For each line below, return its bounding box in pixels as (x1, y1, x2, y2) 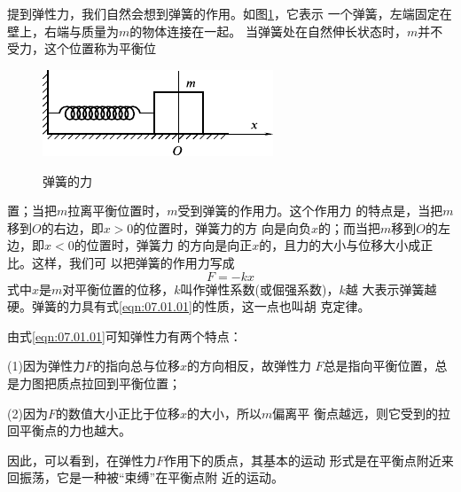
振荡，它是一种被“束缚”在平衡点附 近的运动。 (19, 468, 284, 487)
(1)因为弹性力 (7, 356, 85, 375)
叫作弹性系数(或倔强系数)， (180, 279, 340, 298)
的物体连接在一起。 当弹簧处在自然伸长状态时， (129, 21, 407, 40)
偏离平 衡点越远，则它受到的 (272, 403, 438, 422)
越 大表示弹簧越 (345, 279, 437, 298)
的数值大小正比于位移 (55, 403, 180, 422)
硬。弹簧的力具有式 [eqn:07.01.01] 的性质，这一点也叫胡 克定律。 (7, 297, 371, 316)
